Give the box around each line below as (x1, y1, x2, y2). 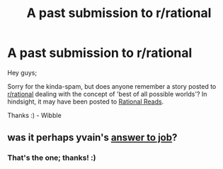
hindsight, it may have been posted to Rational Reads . (7, 97, 164, 106)
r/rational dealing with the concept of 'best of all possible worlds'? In (7, 89, 207, 98)
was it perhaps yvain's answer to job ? (7, 131, 178, 143)
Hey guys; (7, 68, 38, 77)
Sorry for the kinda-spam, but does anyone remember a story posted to (7, 82, 217, 90)
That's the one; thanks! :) (7, 153, 96, 163)
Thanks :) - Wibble (7, 111, 62, 119)
